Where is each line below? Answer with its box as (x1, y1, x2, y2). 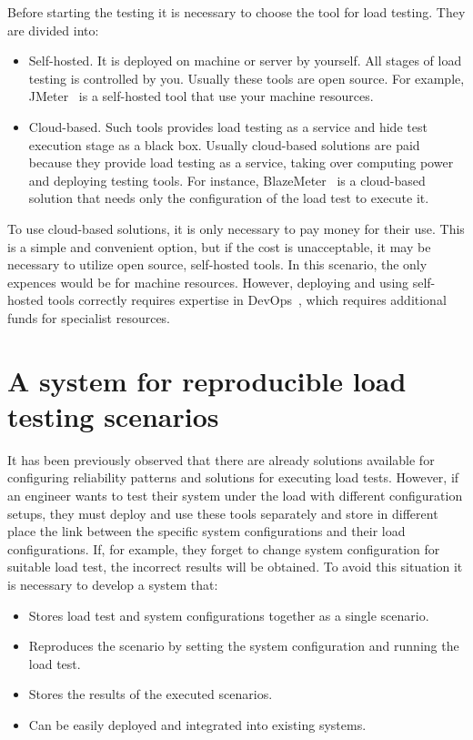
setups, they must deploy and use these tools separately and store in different (7, 503, 438, 522)
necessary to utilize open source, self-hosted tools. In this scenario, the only (7, 255, 428, 274)
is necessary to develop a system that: (7, 574, 218, 593)
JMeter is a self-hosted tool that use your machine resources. (28, 86, 374, 106)
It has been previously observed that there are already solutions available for (7, 450, 435, 469)
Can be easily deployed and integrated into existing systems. (28, 715, 367, 734)
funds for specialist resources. (7, 308, 171, 327)
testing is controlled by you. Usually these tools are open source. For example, (28, 68, 465, 87)
